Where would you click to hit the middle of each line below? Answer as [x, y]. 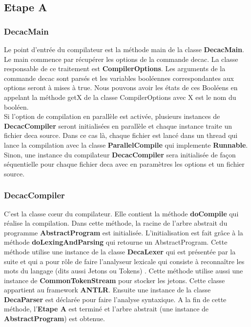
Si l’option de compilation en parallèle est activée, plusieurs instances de [112, 116]
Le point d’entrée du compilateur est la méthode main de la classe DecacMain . [124, 49]
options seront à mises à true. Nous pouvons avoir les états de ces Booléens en [121, 87]
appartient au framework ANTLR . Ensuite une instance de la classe [107, 290]
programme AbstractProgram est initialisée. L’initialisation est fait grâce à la [124, 232]
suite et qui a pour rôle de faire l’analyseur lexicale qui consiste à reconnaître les [124, 261]
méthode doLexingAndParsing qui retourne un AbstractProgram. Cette [116, 242]
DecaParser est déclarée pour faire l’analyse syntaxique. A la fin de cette [115, 299]
